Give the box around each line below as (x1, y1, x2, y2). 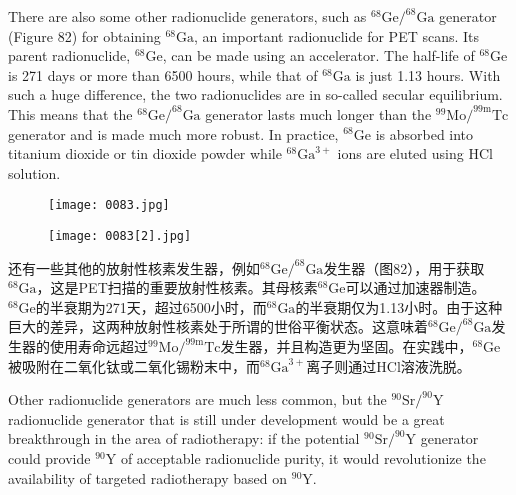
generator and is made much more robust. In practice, (8, 123, 339, 144)
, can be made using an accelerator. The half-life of (162, 45, 475, 66)
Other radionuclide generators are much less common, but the (8, 389, 387, 410)
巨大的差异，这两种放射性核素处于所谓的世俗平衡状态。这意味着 (8, 316, 428, 337)
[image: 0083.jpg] (48, 198, 170, 213)
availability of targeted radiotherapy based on (8, 467, 288, 488)
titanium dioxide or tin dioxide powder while (8, 143, 282, 164)
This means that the (8, 103, 133, 124)
